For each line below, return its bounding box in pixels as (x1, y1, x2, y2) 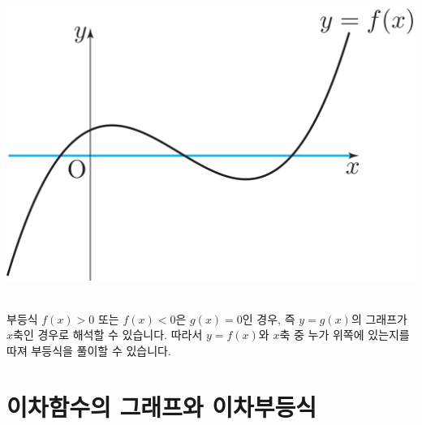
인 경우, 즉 (242, 310, 295, 327)
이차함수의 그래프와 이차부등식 (6, 389, 317, 423)
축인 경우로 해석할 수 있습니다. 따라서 (13, 326, 203, 343)
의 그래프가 (351, 310, 407, 327)
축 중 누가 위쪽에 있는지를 (279, 326, 410, 343)
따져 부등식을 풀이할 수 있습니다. (6, 342, 171, 359)
